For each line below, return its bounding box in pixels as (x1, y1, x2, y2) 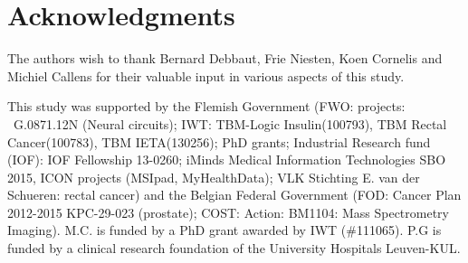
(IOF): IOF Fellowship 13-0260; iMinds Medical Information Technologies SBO (7, 150, 446, 169)
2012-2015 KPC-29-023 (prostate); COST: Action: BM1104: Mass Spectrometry (7, 202, 449, 221)
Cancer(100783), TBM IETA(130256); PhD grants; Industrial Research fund (7, 132, 431, 151)
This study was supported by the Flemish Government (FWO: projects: (7, 97, 406, 116)
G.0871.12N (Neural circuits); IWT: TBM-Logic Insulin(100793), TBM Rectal (13, 114, 447, 133)
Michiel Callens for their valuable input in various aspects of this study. (7, 66, 405, 85)
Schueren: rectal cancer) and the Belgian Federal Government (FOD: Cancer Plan (7, 185, 462, 204)
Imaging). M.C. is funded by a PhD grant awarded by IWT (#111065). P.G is (7, 221, 442, 240)
